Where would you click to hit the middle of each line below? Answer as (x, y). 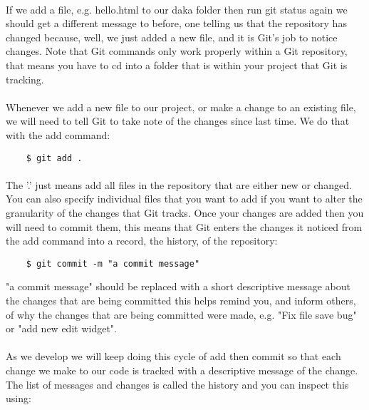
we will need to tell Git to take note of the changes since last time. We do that (178, 121)
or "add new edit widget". (61, 328)
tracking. (25, 79)
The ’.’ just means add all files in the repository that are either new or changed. (179, 184)
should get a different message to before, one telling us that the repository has (176, 23)
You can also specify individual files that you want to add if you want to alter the (184, 199)
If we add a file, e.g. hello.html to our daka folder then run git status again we (177, 9)
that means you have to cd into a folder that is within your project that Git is (177, 65)
